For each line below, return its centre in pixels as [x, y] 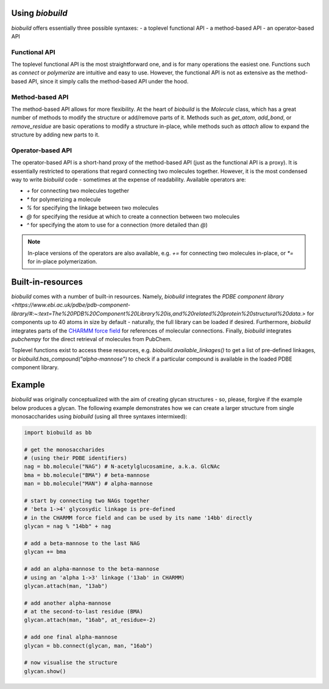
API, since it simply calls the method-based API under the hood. [108, 81]
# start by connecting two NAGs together [87, 501]
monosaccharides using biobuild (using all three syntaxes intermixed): [99, 416]
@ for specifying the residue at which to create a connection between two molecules [133, 216]
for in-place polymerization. [62, 261]
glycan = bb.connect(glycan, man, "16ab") [88, 645]
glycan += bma [45, 552]
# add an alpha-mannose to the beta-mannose [92, 569]
